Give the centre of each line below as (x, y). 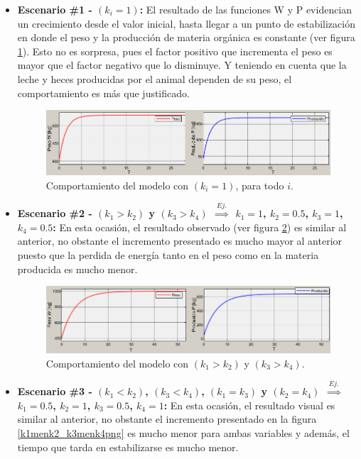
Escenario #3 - (55, 391)
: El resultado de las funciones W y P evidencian (246, 9)
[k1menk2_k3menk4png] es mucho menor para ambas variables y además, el (183, 433)
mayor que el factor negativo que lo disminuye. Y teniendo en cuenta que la (182, 65)
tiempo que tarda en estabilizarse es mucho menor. (128, 447)
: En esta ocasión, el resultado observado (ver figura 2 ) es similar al (200, 227)
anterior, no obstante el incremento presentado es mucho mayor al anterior (180, 241)
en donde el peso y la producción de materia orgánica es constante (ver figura (186, 37)
